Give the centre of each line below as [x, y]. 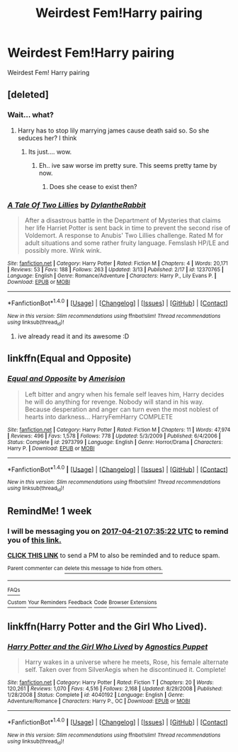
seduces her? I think [47, 138]
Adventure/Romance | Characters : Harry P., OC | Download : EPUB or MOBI [99, 701]
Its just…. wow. [50, 152]
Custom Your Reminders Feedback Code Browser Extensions [82, 602]
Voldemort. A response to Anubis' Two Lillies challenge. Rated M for [124, 235]
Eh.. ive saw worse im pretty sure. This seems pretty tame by [128, 165]
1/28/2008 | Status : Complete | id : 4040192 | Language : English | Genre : [96, 695]
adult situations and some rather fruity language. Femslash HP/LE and [126, 243]
